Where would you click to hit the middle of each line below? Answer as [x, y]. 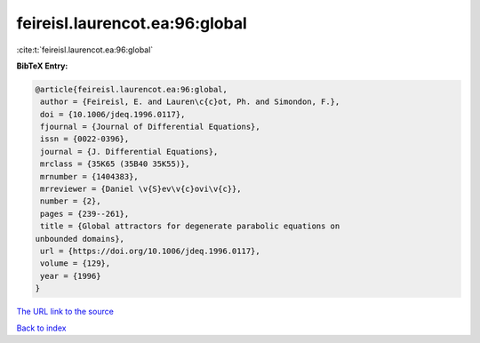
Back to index [41, 328]
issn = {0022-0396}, [85, 139]
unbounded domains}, [80, 239]
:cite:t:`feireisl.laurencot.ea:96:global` [85, 50]
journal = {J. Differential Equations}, [129, 152]
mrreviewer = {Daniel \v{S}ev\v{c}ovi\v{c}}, [141, 189]
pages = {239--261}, [85, 214]
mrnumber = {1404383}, [90, 176]
